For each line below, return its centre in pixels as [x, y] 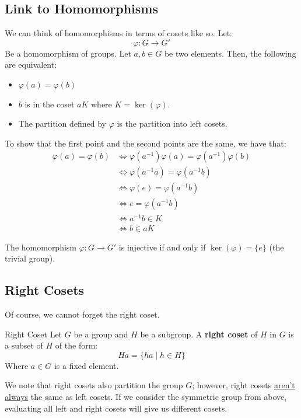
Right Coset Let [34, 334]
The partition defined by [62, 123]
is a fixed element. [86, 365]
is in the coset [50, 104]
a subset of [24, 345]
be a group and [101, 334]
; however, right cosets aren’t [244, 385]
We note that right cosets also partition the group [94, 385]
